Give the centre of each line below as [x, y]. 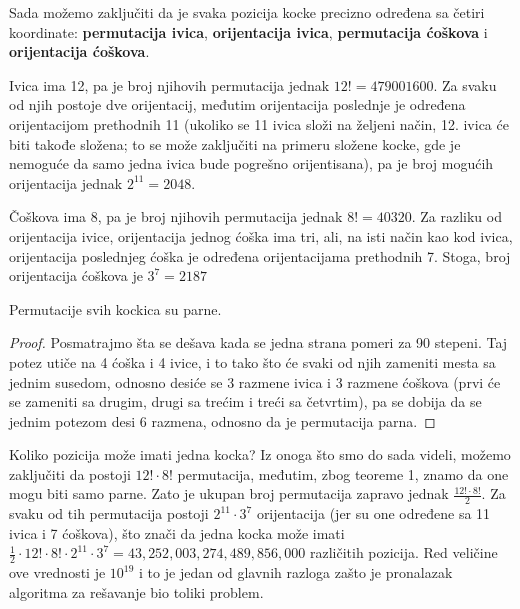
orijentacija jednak [66, 182]
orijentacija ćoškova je [76, 275]
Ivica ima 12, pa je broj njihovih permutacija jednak [169, 84]
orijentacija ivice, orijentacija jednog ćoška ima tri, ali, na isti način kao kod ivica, [261, 235]
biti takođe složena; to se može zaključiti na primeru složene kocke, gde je [235, 143]
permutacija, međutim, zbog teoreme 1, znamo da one [343, 473]
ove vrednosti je [57, 572]
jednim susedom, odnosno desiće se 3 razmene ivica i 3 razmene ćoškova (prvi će [255, 381]
